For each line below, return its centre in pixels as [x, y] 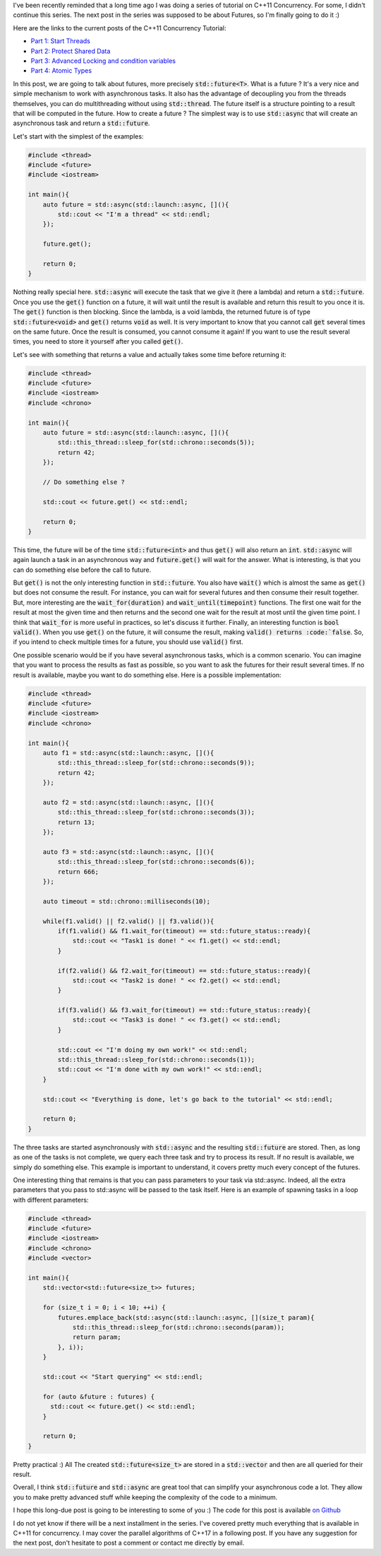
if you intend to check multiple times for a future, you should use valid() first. [128, 642]
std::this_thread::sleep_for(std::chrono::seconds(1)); [156, 1060]
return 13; [76, 822]
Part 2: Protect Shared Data [71, 51]
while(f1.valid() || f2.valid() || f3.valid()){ [128, 921]
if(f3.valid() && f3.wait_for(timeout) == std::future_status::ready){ [184, 1010]
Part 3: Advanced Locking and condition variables [103, 61]
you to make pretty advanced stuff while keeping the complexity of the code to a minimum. [145, 1497]
